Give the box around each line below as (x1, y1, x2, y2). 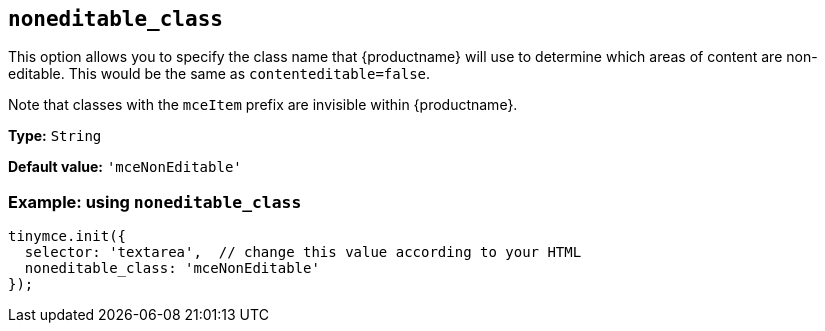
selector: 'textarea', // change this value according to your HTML (24, 244, 582, 261)
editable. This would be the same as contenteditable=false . (8, 65, 431, 83)
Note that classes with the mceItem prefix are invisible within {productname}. (8, 96, 518, 114)
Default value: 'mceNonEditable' (8, 158, 242, 176)
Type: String (8, 127, 102, 145)
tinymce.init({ (8, 228, 127, 245)
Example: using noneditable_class (8, 191, 302, 212)
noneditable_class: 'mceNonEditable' (24, 260, 320, 277)
